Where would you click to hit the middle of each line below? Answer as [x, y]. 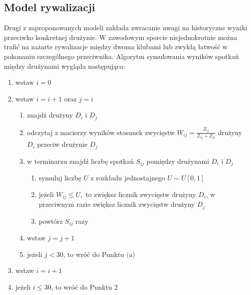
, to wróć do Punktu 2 [84, 286]
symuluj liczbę [60, 178]
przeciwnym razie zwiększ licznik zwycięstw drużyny [117, 204]
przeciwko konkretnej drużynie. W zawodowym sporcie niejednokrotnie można [121, 37]
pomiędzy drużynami [178, 161]
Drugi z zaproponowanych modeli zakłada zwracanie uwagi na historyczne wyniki [126, 28]
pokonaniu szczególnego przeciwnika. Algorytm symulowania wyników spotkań [121, 56]
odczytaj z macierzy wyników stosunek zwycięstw [101, 132]
